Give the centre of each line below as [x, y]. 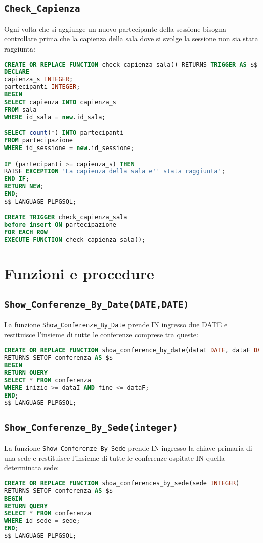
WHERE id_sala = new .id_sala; [55, 117]
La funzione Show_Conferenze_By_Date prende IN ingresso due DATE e [116, 325]
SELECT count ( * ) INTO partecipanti [64, 133]
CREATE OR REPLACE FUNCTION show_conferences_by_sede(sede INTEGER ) [122, 483]
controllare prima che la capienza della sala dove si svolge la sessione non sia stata [131, 39]
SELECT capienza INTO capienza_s [60, 102]
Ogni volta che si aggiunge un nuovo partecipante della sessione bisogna [115, 29]
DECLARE [17, 72]
